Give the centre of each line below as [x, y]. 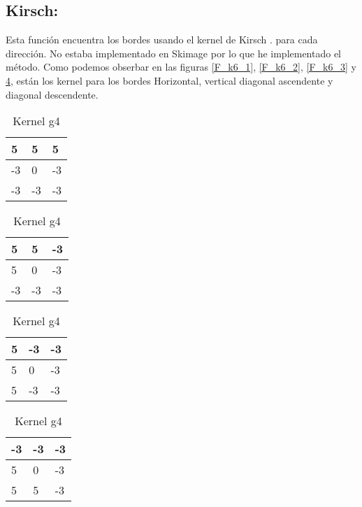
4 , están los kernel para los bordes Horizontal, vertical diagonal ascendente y [169, 80]
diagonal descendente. [52, 94]
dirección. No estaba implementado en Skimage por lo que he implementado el [174, 53]
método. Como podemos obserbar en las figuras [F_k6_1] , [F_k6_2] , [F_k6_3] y [181, 67]
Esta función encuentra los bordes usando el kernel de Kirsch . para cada [162, 40]
